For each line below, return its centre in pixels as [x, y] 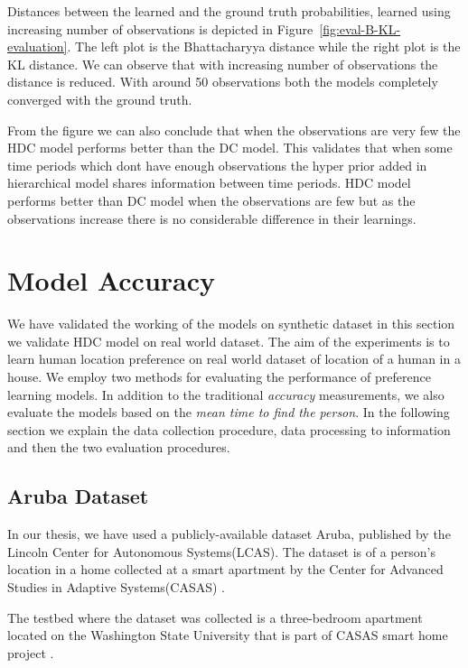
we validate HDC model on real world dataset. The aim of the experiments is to [229, 341]
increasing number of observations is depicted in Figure [160, 28]
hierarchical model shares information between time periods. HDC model [209, 183]
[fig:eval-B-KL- [360, 28]
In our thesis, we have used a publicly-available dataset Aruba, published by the [229, 534]
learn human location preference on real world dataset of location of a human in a [234, 359]
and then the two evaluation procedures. [119, 447]
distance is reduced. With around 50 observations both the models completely [223, 82]
